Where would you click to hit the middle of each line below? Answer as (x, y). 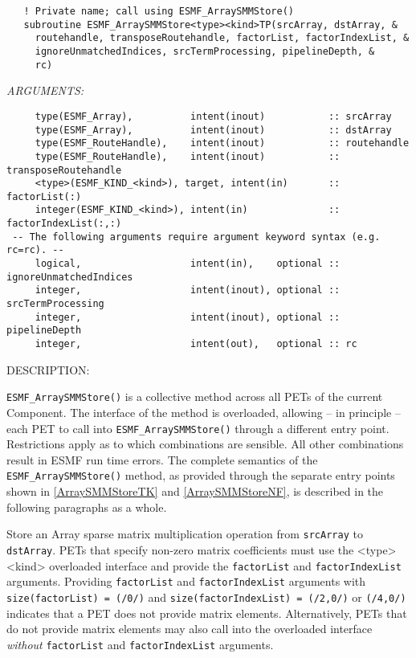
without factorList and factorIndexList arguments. (140, 644)
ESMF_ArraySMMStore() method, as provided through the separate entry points (201, 475)
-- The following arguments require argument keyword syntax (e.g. (196, 237)
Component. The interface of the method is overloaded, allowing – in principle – (204, 412)
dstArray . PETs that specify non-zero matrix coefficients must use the (180, 549)
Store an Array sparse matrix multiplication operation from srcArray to (185, 534)
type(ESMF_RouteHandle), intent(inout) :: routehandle (222, 143)
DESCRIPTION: (48, 369)
